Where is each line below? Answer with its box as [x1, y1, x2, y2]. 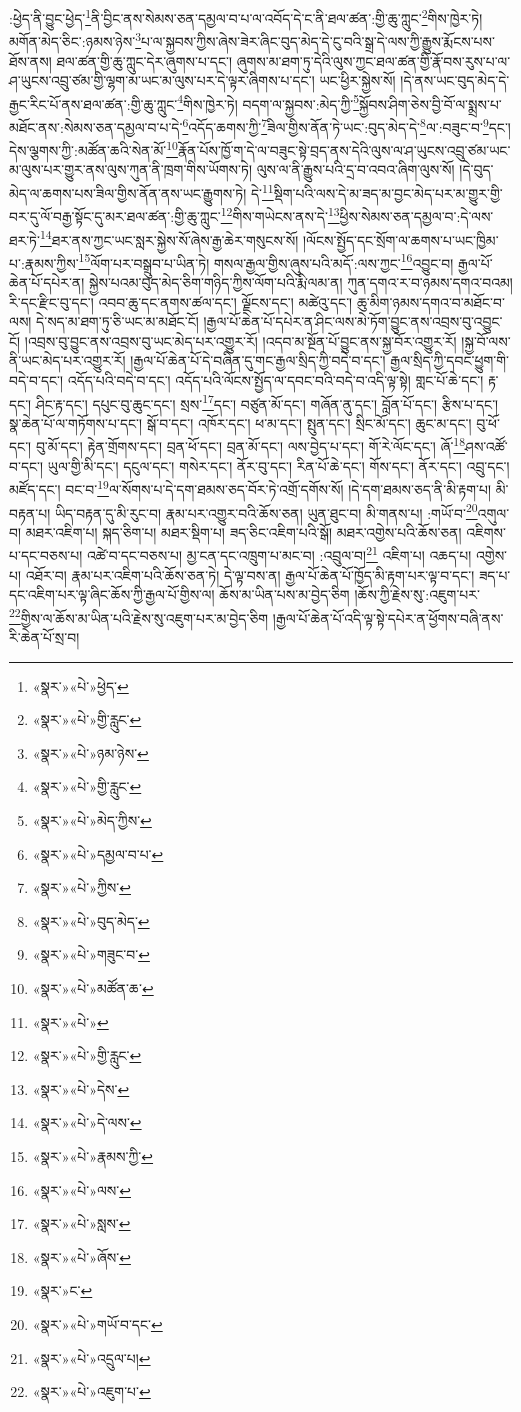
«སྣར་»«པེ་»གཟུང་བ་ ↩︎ [32, 944, 150, 965]
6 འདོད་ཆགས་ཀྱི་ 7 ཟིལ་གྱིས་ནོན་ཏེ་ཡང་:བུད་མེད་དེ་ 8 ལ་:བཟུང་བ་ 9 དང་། [182, 113, 511, 137]
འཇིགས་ [466, 521, 506, 542]
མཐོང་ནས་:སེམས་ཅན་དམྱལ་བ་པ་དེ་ [9, 116, 183, 137]
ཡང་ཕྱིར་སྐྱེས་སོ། [319, 70, 396, 91]
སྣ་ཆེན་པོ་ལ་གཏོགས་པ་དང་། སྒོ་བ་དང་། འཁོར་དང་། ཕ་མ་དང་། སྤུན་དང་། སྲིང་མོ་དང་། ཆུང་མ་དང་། [9, 412, 472, 433]
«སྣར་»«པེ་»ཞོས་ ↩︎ [32, 1246, 131, 1267]
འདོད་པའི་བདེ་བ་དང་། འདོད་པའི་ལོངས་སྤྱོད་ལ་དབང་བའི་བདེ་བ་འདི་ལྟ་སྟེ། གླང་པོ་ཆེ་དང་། [67, 370, 484, 390]
